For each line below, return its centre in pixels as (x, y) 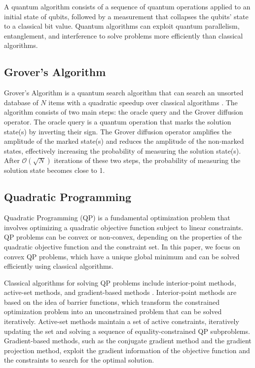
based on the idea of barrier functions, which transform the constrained (112, 302)
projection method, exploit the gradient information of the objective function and (127, 350)
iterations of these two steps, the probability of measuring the (147, 160)
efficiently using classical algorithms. (59, 266)
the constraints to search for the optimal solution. (79, 360)
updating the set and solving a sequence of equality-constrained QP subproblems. (127, 331)
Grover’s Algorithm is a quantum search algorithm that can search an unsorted (124, 93)
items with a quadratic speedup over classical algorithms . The (143, 102)
